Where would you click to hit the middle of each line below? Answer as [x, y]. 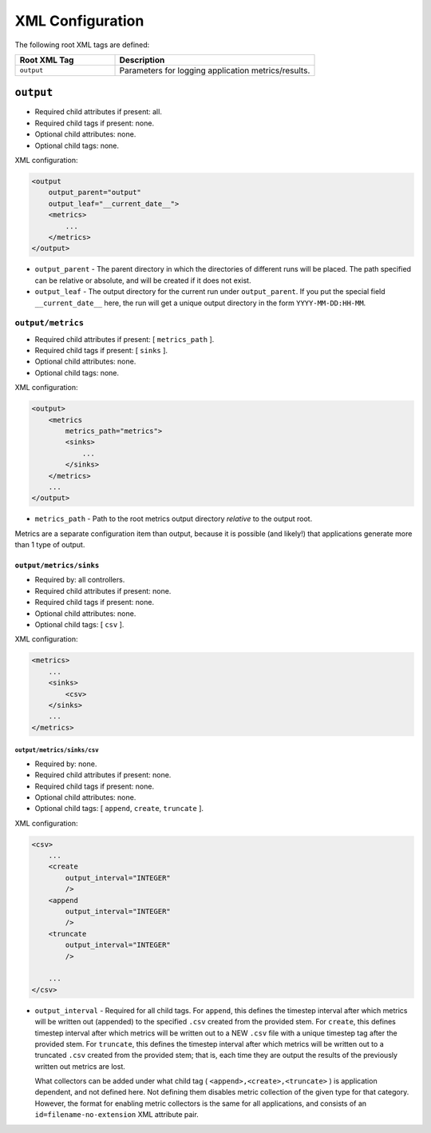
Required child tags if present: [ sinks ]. [101, 351]
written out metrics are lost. [80, 1066]
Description [142, 60]
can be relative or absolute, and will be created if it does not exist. [143, 280]
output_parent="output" [95, 193]
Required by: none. [66, 764]
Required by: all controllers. [80, 580]
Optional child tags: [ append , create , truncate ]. [119, 809]
